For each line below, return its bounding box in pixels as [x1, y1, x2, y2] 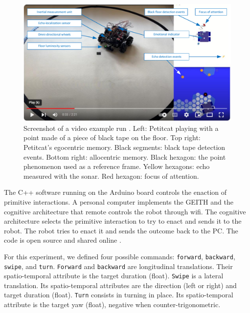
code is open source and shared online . [4, 235, 121, 245]
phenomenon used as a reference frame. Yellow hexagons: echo [23, 161, 210, 171]
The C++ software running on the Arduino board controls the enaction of [4, 187, 227, 197]
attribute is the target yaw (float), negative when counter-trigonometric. [4, 299, 221, 310]
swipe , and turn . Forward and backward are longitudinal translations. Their [4, 261, 233, 271]
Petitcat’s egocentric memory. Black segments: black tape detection [23, 142, 226, 152]
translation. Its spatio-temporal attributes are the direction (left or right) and [4, 280, 237, 290]
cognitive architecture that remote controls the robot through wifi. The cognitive [4, 206, 246, 216]
